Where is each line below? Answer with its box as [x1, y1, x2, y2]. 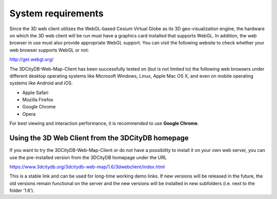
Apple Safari [22, 90, 49, 96]
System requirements [9, 8, 104, 19]
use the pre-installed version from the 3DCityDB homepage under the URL [9, 154, 167, 161]
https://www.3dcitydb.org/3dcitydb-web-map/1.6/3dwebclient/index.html [9, 164, 165, 170]
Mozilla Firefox [22, 97, 53, 103]
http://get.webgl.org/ [9, 56, 54, 62]
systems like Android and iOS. [9, 80, 73, 86]
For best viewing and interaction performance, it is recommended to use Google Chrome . [9, 120, 199, 126]
